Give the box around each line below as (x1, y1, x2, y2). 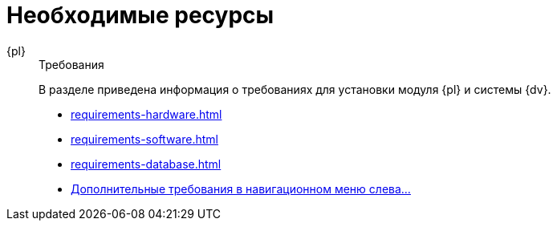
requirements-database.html (71, 156, 222, 171)
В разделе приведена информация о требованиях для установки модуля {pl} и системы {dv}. (39, 82, 551, 96)
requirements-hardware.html (71, 107, 222, 121)
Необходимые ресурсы (6, 2, 274, 29)
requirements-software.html (71, 132, 218, 146)
